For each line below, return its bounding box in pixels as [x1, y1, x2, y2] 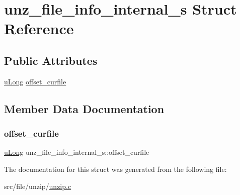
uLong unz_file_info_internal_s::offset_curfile [4, 147, 149, 157]
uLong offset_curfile [4, 76, 66, 86]
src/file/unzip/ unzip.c [4, 180, 71, 191]
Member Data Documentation [4, 101, 165, 116]
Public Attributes [4, 52, 98, 68]
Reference [4, 18, 74, 39]
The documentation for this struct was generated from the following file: [4, 163, 227, 174]
